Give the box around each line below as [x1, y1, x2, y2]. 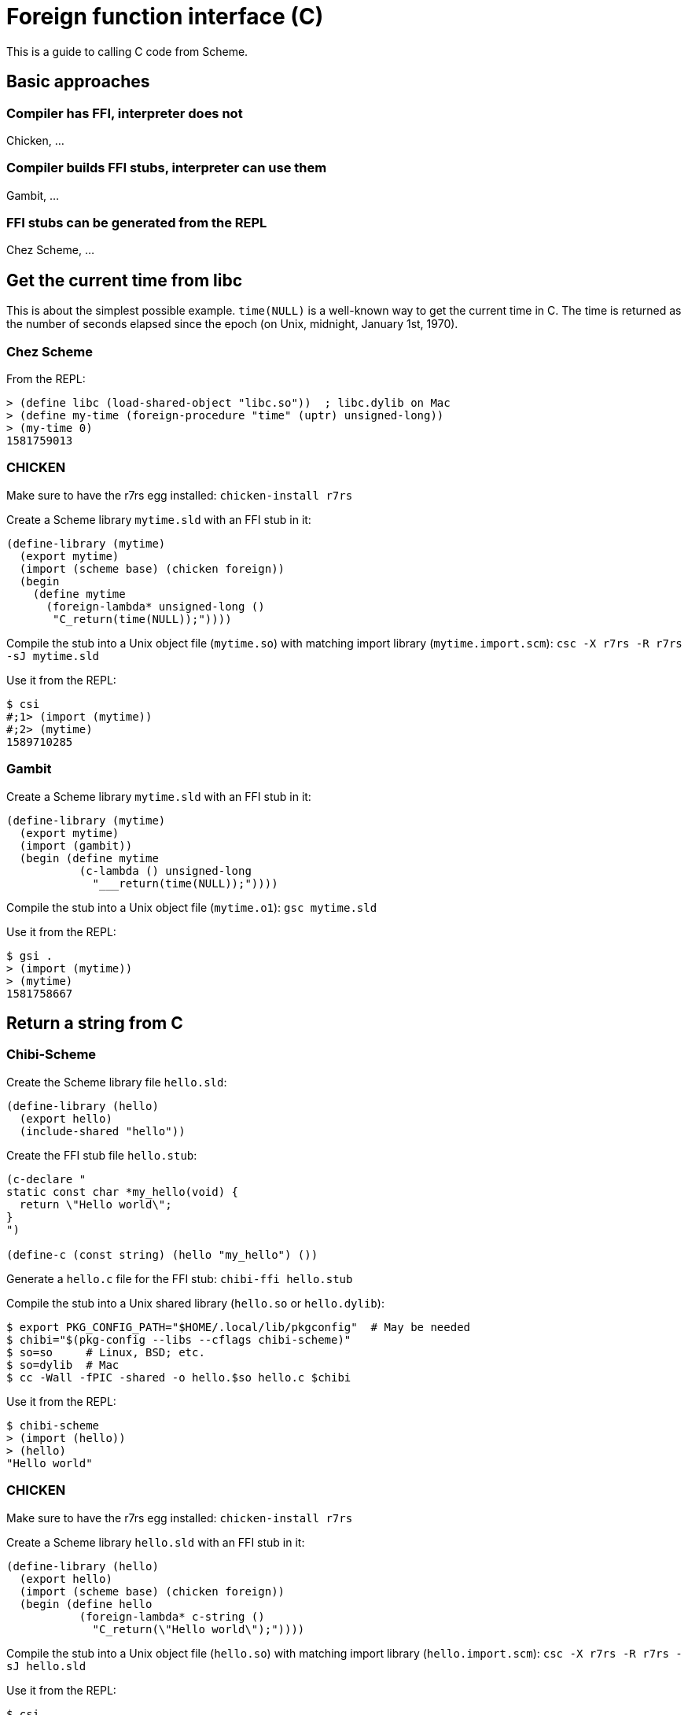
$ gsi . [6, 949, 53, 962]
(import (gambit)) [19, 839, 133, 852]
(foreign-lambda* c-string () [79, 1610, 265, 1623]
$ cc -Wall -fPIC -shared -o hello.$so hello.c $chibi [6, 1370, 351, 1384]
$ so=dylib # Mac [6, 1358, 120, 1371]
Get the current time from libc [6, 270, 243, 290]
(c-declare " [6, 1172, 86, 1186]
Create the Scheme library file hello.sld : [6, 1075, 227, 1089]
